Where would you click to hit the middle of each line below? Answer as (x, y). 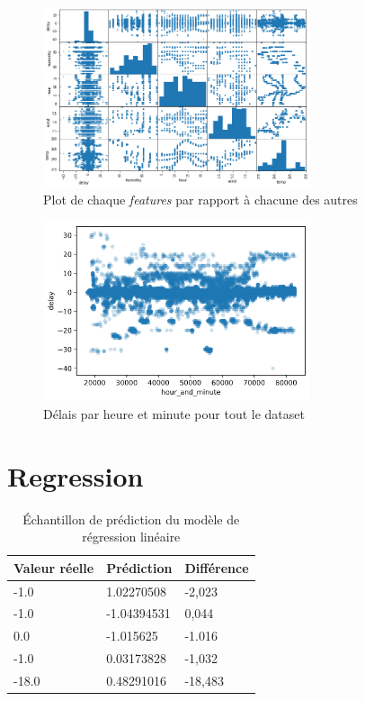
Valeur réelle (54, 567)
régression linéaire (131, 537)
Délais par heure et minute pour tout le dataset (174, 413)
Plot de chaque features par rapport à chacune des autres (200, 200)
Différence (217, 567)
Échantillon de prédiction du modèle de (131, 519)
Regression (76, 475)
